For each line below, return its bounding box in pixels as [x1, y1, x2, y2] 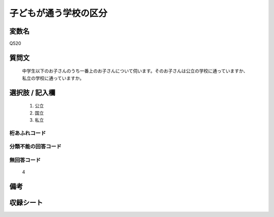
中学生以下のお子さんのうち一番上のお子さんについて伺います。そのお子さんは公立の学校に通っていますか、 [22, 68, 248, 74]
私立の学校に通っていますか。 [22, 75, 85, 81]
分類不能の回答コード [9, 143, 62, 150]
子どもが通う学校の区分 [9, 8, 108, 19]
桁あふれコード [9, 129, 46, 136]
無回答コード [9, 156, 41, 163]
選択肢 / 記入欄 [9, 88, 56, 97]
